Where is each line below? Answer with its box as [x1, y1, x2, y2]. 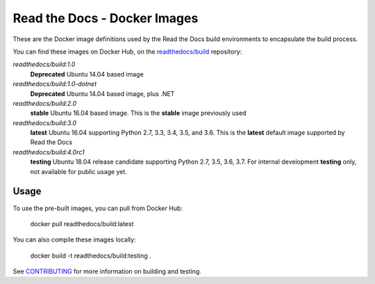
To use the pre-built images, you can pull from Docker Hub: [12, 204, 183, 212]
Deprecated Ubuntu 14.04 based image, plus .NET [30, 89, 175, 97]
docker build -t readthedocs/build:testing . [30, 251, 152, 260]
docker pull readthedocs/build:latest [30, 219, 134, 228]
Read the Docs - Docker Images [12, 10, 199, 26]
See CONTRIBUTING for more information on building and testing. [12, 267, 201, 276]
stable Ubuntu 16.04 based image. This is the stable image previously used [30, 109, 247, 118]
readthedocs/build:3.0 [12, 118, 76, 127]
